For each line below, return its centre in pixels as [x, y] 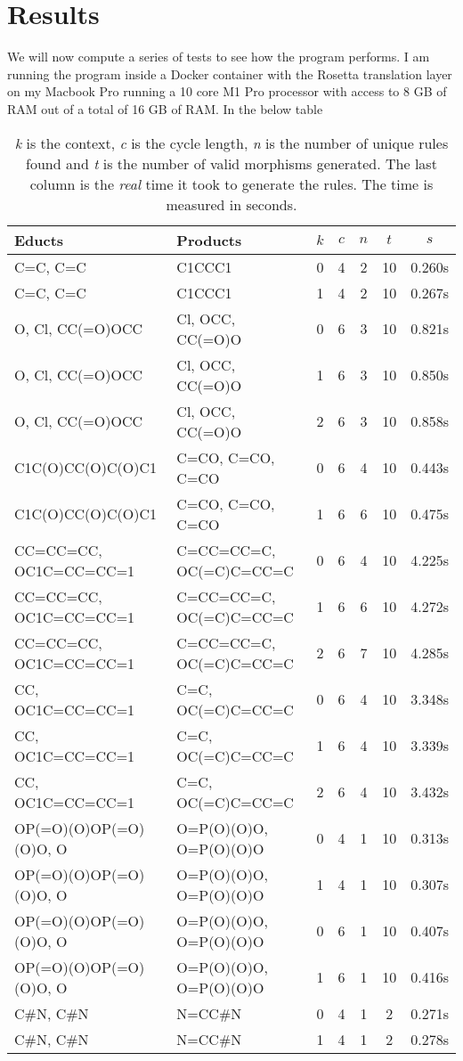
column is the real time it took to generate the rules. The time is [231, 184]
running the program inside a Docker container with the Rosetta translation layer [230, 73]
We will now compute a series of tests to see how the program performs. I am [219, 57]
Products [209, 240]
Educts [39, 240]
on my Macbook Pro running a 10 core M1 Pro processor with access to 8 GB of [227, 91]
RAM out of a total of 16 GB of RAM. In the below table [165, 108]
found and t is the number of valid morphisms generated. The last [231, 163]
